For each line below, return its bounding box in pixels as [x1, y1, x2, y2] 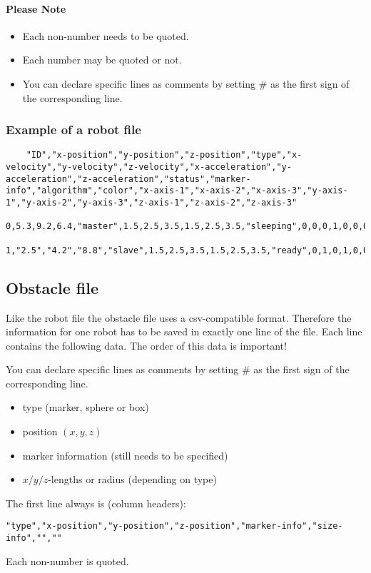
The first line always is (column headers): [6, 495, 186, 510]
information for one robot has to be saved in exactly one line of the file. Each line [6, 324, 362, 339]
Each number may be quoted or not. [22, 52, 182, 67]
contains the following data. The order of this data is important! [6, 338, 287, 353]
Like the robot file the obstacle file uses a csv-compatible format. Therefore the [6, 310, 352, 325]
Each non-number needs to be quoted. [22, 28, 189, 43]
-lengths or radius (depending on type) [48, 472, 217, 487]
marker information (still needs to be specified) [22, 447, 228, 462]
